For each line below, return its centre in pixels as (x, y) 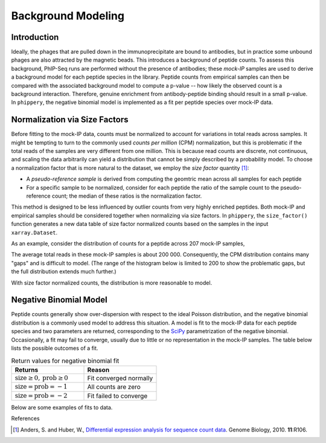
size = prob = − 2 (41, 396)
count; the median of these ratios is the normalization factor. (127, 196)
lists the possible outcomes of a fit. (55, 348)
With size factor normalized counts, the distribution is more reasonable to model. (112, 283)
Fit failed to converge (117, 396)
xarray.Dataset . (34, 232)
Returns (27, 370)
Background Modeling (68, 16)
